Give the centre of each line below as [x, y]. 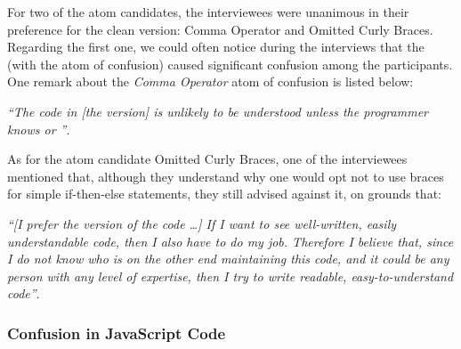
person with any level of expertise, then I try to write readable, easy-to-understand [230, 276]
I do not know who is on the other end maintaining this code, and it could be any [228, 259]
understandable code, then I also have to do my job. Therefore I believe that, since [230, 241]
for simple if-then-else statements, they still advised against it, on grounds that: [224, 194]
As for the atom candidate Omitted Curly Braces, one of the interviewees [207, 159]
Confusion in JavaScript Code [117, 333]
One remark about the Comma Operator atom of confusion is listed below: [210, 81]
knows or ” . [39, 129]
